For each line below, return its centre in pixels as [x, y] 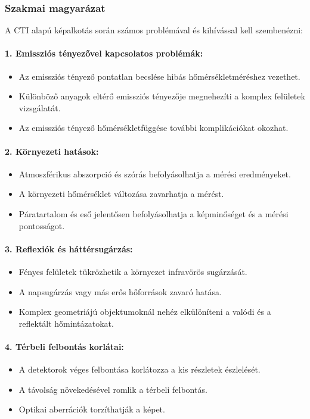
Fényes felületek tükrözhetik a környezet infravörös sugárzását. [133, 271]
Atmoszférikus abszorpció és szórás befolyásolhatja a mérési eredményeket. [155, 173]
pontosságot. [42, 225]
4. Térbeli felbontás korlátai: [64, 346]
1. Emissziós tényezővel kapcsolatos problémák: [104, 53]
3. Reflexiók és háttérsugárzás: [69, 248]
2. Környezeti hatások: [52, 151]
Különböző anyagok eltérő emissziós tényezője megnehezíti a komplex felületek [162, 96]
